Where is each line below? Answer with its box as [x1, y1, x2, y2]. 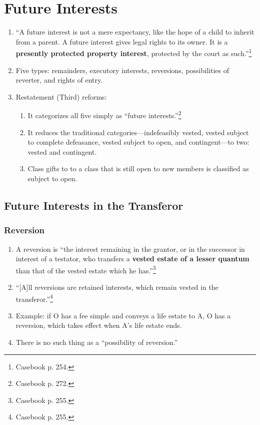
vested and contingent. [27, 146, 97, 157]
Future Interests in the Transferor [4, 197, 183, 213]
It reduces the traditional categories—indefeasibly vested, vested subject [27, 127, 249, 137]
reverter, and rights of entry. [15, 75, 103, 85]
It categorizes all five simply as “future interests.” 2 [27, 109, 181, 120]
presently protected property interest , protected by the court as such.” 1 [15, 47, 252, 58]
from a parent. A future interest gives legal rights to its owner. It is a [15, 36, 228, 47]
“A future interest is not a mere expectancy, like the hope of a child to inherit [15, 27, 254, 37]
